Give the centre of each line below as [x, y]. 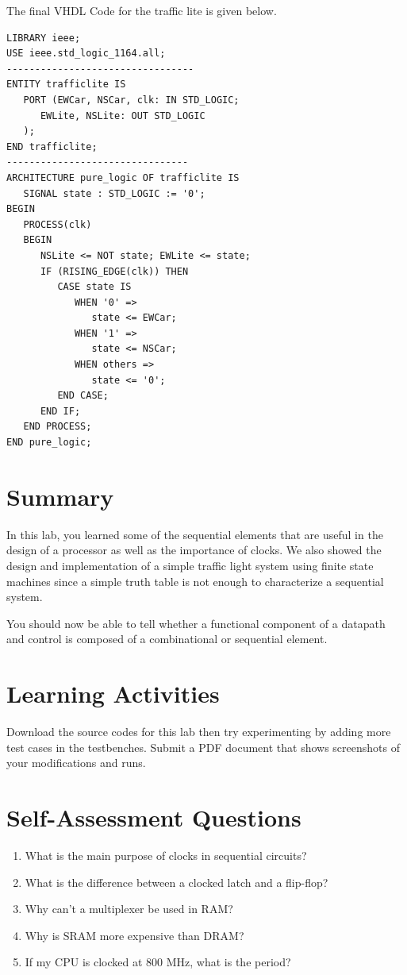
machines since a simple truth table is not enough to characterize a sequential [195, 581]
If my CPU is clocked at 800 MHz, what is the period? [158, 962]
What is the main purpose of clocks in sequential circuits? [166, 855]
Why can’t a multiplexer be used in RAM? [129, 909]
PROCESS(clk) [58, 224]
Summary [60, 496]
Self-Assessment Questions [154, 817]
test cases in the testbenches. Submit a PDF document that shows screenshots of [203, 747]
